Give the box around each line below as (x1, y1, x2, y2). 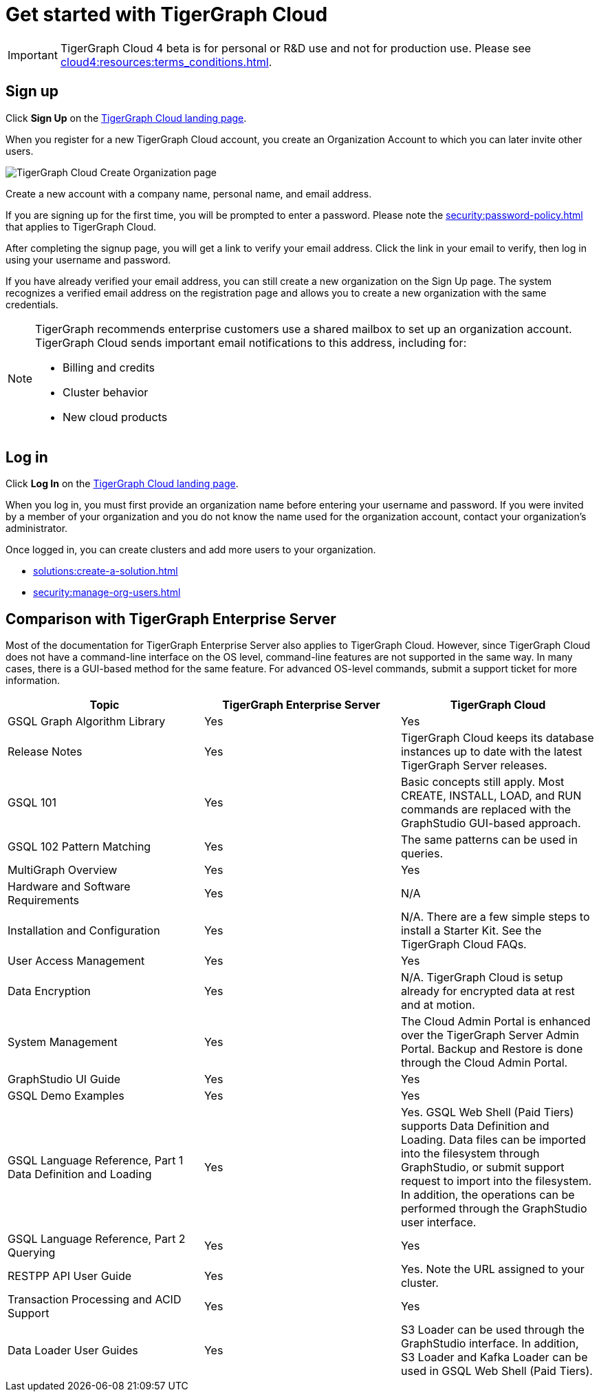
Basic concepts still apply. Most (400, 775, 565, 789)
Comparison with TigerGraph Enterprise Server (6, 610, 336, 628)
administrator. (6, 522, 68, 535)
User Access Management (8, 954, 145, 968)
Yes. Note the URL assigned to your (400, 1262, 585, 1277)
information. (6, 674, 61, 687)
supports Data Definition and (400, 1119, 549, 1133)
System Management (8, 1035, 118, 1049)
